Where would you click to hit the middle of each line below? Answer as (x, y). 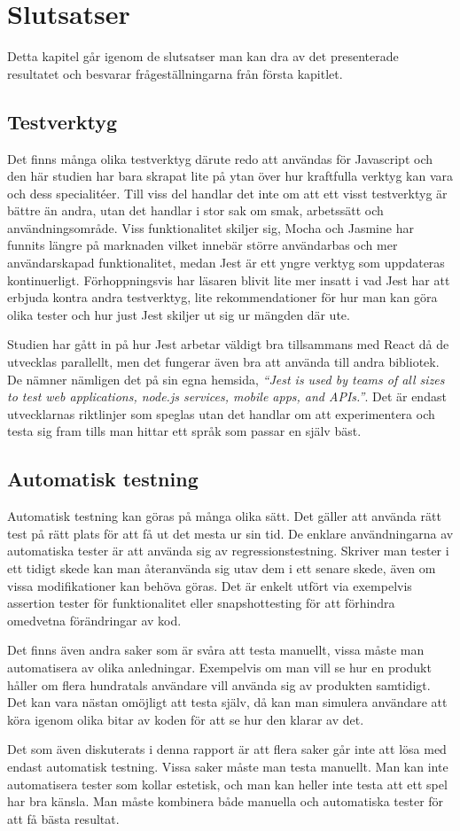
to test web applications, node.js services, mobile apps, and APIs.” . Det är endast (227, 396)
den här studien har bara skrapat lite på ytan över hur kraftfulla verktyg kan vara (230, 176)
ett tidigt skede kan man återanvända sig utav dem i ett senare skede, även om (222, 568)
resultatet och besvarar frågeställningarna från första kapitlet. (175, 73)
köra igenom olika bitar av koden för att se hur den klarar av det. (186, 719)
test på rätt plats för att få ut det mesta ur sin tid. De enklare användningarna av (230, 533)
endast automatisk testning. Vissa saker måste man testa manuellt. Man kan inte (228, 766)
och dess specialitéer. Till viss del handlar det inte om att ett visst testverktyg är (227, 193)
